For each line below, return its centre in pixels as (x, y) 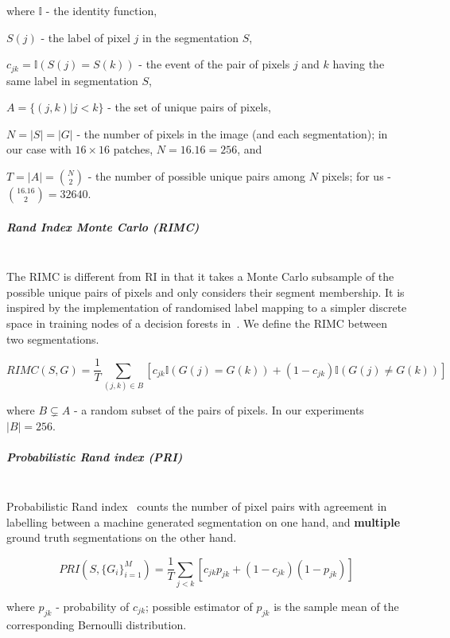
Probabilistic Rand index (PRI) (95, 456)
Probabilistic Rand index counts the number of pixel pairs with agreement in (197, 506)
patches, (133, 149)
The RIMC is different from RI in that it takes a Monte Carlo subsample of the (200, 276)
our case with (39, 149)
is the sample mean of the (336, 606)
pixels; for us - (356, 176)
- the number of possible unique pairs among (197, 176)
